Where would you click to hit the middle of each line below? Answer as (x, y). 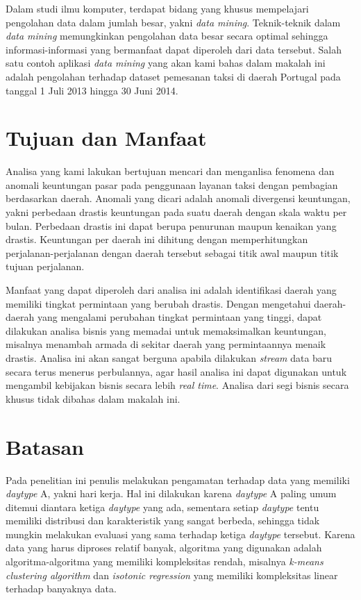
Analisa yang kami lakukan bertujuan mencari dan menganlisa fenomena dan (170, 171)
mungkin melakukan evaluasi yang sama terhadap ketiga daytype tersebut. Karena (180, 534)
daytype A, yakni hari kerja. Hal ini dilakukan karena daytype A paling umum (171, 493)
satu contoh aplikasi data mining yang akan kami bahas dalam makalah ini (166, 63)
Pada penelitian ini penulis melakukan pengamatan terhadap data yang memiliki (178, 480)
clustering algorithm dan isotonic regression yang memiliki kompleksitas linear (172, 575)
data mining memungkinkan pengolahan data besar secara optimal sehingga (167, 36)
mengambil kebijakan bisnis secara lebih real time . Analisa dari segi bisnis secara (177, 385)
